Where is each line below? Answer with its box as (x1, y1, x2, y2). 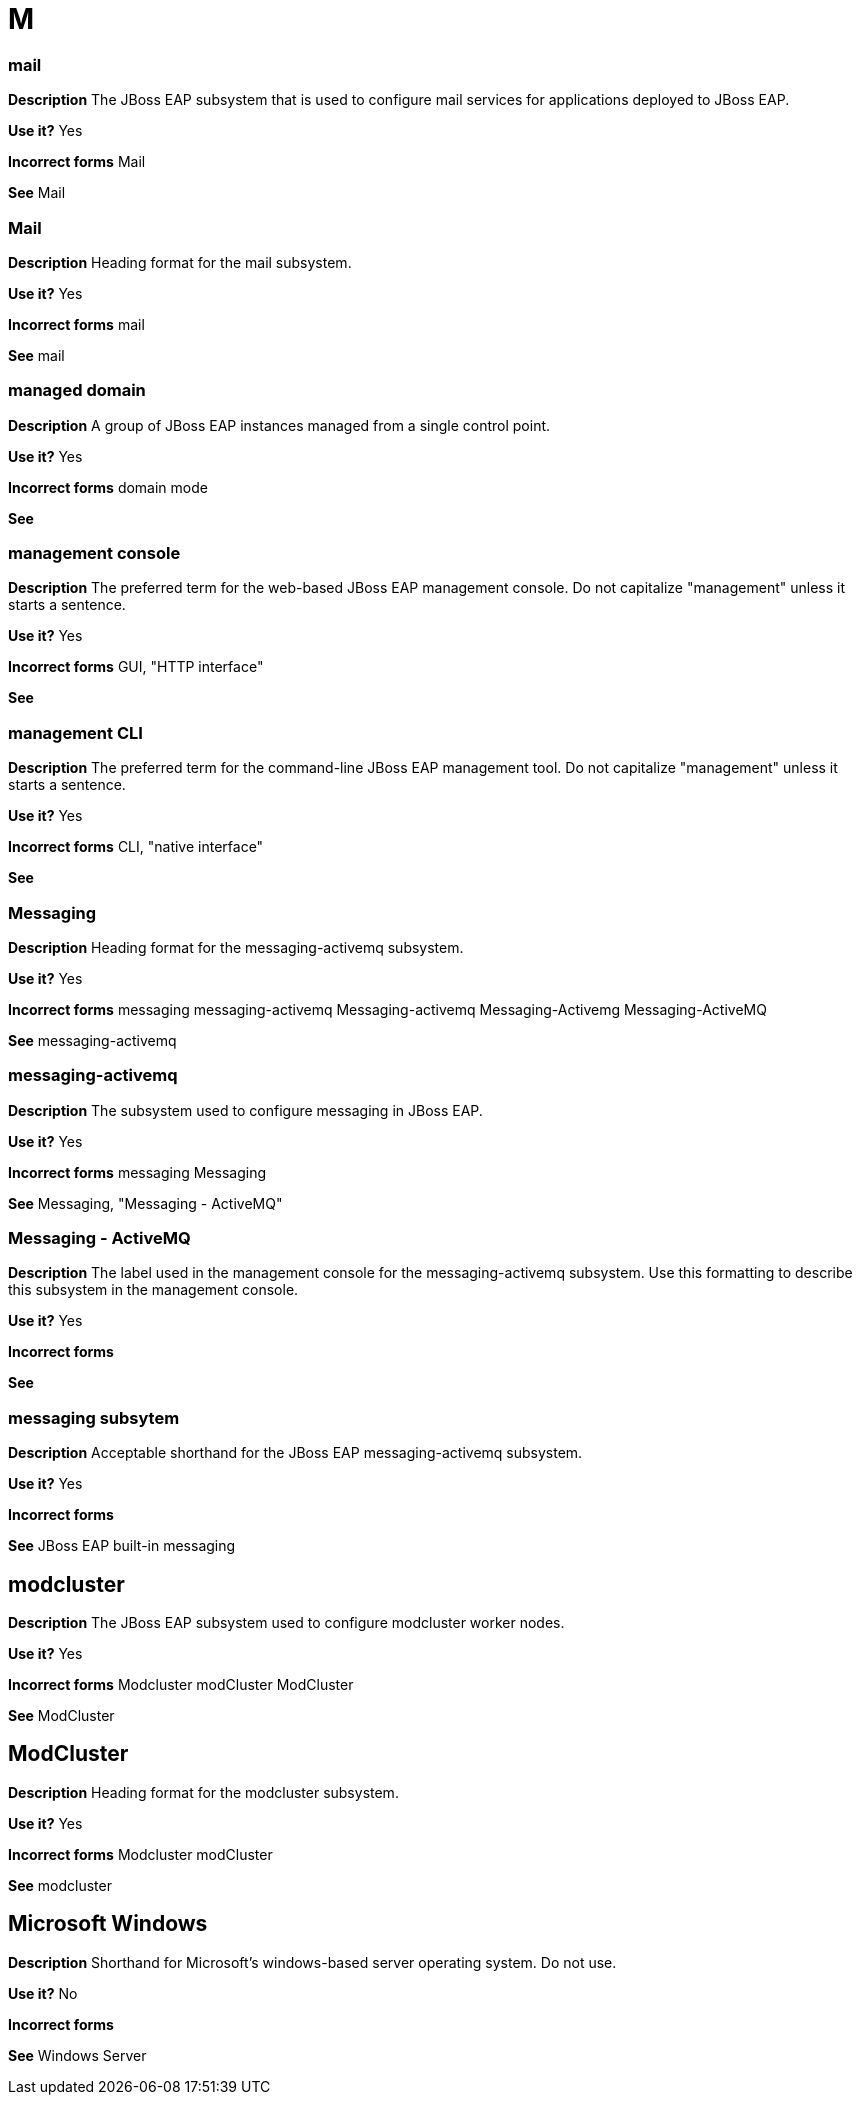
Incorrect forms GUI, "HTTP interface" (8, 658, 264, 676)
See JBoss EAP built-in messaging (8, 1537, 236, 1555)
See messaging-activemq (8, 1031, 177, 1049)
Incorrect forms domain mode (8, 478, 208, 496)
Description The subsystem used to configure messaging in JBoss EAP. (8, 1101, 483, 1119)
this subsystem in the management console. (8, 1281, 299, 1299)
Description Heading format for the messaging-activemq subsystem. (8, 938, 464, 956)
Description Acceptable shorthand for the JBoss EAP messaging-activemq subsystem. (8, 1444, 583, 1462)
